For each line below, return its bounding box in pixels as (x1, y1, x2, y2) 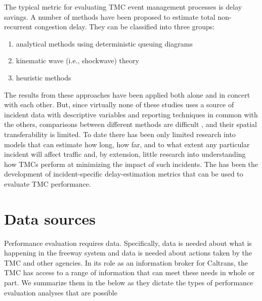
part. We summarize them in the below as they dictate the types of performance (4, 277, 253, 287)
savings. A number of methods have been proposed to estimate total (4, 11, 215, 22)
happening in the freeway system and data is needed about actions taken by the (4, 247, 252, 258)
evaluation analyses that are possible (4, 287, 117, 297)
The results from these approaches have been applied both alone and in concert (4, 89, 250, 100)
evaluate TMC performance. (4, 178, 91, 189)
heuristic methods (16, 72, 71, 82)
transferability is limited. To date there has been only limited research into (4, 128, 236, 139)
